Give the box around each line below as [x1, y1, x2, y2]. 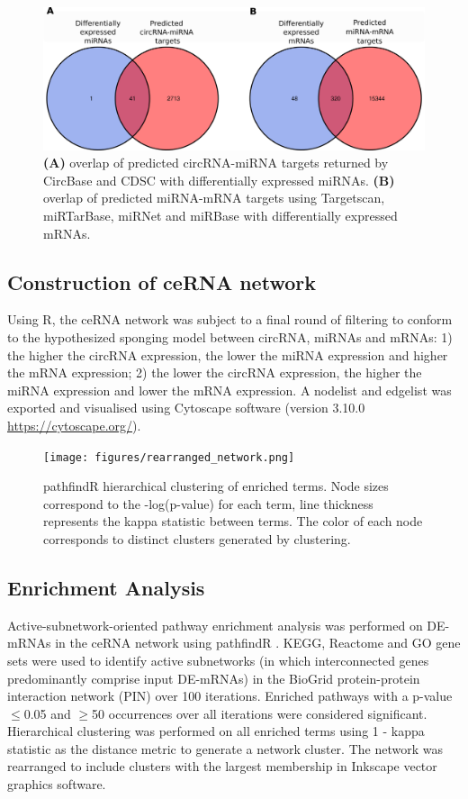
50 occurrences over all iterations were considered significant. [92, 704, 427, 722]
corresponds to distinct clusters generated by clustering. [43, 529, 351, 548]
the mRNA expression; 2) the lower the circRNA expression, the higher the [7, 363, 422, 382]
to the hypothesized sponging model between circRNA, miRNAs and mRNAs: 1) [7, 327, 453, 346]
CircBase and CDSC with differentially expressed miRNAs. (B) [43, 170, 395, 189]
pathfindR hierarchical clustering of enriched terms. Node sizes [43, 477, 389, 495]
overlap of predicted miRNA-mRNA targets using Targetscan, [43, 188, 385, 207]
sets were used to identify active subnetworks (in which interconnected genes [7, 650, 429, 669]
